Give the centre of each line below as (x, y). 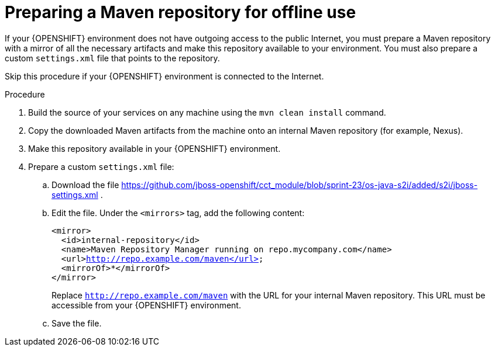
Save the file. (77, 323)
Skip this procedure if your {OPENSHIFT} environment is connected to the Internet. (164, 76)
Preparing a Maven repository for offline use (181, 12)
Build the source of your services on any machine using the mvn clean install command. (207, 112)
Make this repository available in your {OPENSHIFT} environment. (154, 148)
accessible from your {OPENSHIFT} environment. (146, 305)
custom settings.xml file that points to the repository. (112, 58)
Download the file (85, 185)
